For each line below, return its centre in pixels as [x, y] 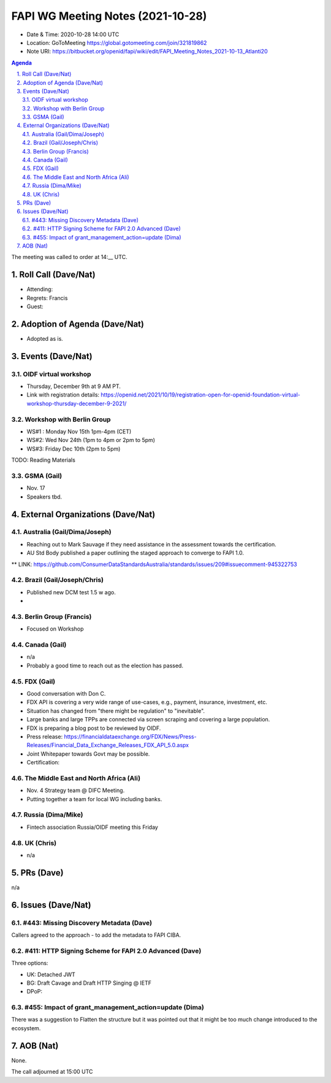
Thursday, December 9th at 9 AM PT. [74, 386]
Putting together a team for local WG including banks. [94, 799]
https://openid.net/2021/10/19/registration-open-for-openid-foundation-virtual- [200, 395]
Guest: [35, 306]
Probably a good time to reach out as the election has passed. [105, 666]
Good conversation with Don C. [66, 693]
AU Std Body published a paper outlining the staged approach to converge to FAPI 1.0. [135, 553]
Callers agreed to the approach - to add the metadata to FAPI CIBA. [96, 935]
